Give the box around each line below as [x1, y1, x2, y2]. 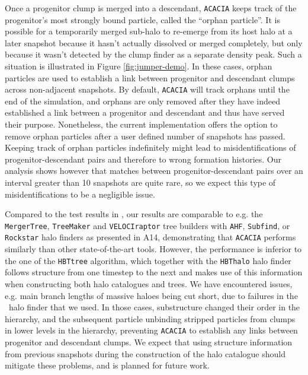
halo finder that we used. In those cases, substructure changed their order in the [8, 301, 300, 313]
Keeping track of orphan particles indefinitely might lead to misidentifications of [5, 141, 296, 154]
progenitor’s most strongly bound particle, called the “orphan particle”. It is [5, 13, 280, 26]
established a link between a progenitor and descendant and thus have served [5, 106, 285, 119]
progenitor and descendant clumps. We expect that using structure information [5, 336, 293, 348]
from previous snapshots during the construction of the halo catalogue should [5, 347, 285, 360]
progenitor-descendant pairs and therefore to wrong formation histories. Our [5, 152, 281, 165]
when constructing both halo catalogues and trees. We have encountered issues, [5, 277, 293, 290]
